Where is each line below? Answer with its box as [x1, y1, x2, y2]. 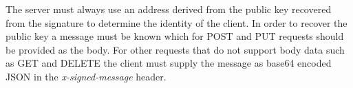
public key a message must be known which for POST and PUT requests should [6, 29, 344, 43]
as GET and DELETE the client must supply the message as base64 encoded [6, 56, 332, 70]
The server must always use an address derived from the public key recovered [6, 2, 332, 16]
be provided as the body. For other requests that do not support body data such [6, 42, 345, 56]
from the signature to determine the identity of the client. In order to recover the [6, 15, 347, 30]
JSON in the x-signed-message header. [6, 69, 167, 83]
